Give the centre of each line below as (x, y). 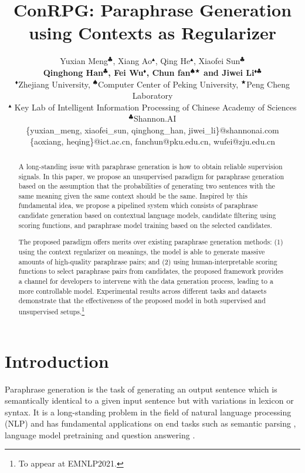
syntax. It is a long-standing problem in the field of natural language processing (148, 412)
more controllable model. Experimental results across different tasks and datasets (143, 291)
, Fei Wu (126, 72)
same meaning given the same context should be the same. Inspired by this (133, 195)
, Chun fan (168, 72)
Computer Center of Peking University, (168, 84)
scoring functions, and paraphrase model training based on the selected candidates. (145, 225)
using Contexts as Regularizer (152, 33)
